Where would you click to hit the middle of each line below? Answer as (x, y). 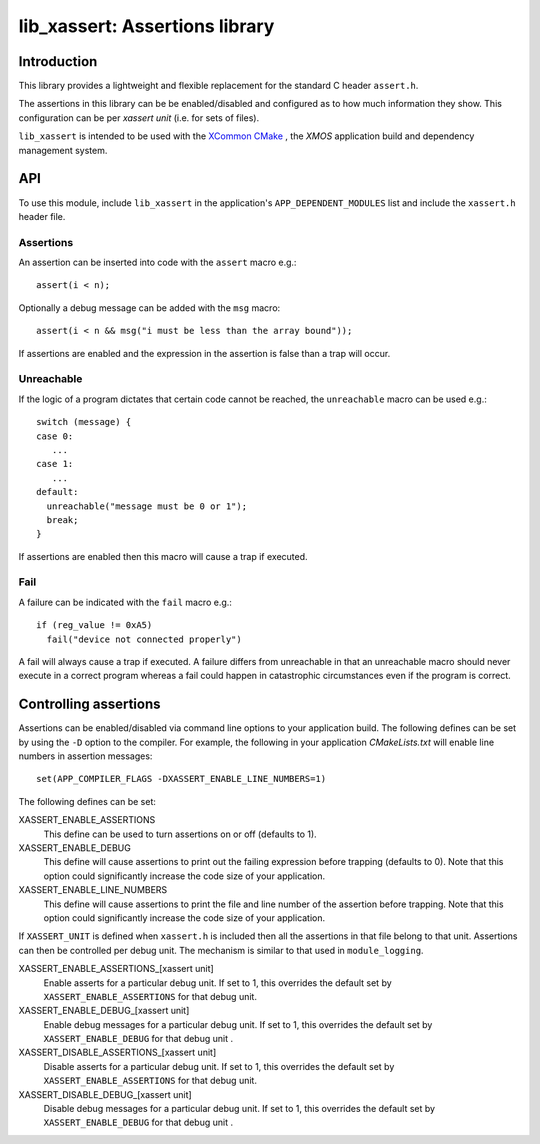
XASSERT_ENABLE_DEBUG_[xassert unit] (104, 1011)
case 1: (55, 464)
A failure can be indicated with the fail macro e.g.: (125, 602)
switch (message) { (84, 422)
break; (62, 519)
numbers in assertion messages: (85, 756)
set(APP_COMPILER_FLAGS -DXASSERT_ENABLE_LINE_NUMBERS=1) (181, 779)
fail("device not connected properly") (144, 639)
